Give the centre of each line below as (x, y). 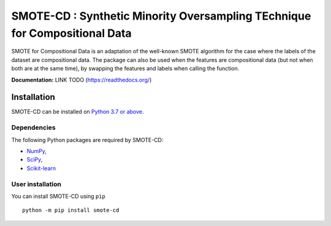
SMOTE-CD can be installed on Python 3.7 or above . (78, 112)
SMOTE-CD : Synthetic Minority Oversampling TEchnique (161, 16)
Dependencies (34, 127)
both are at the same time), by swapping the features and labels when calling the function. (125, 69)
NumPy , (37, 151)
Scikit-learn (41, 168)
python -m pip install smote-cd (71, 210)
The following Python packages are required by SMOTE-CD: (87, 140)
